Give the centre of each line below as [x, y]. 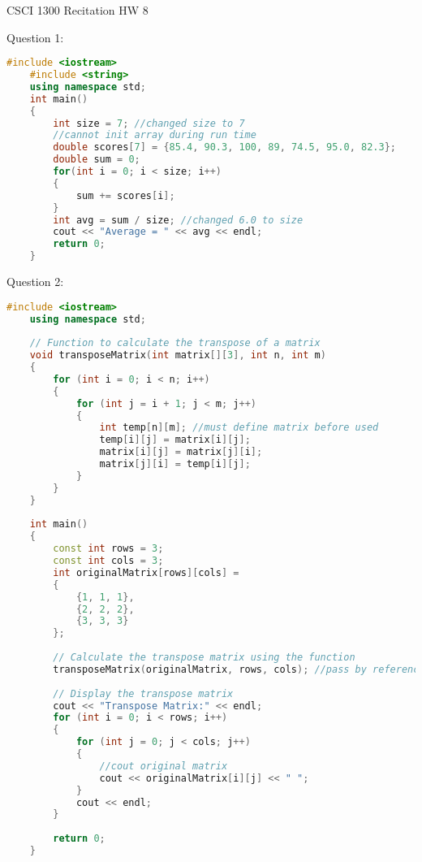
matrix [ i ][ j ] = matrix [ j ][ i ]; [181, 452]
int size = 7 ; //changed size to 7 [149, 123]
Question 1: [35, 37]
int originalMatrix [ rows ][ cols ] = [146, 572]
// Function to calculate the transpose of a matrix [175, 343]
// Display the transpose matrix [143, 693]
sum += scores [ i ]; [125, 195]
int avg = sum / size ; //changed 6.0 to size [178, 220]
